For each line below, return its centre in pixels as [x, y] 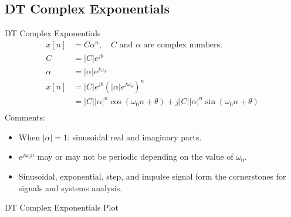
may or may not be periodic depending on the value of [135, 156]
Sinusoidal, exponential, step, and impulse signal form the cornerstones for [152, 176]
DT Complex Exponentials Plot [62, 207]
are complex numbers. [183, 45]
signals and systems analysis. [70, 187]
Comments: [25, 117]
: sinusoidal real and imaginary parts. [135, 137]
